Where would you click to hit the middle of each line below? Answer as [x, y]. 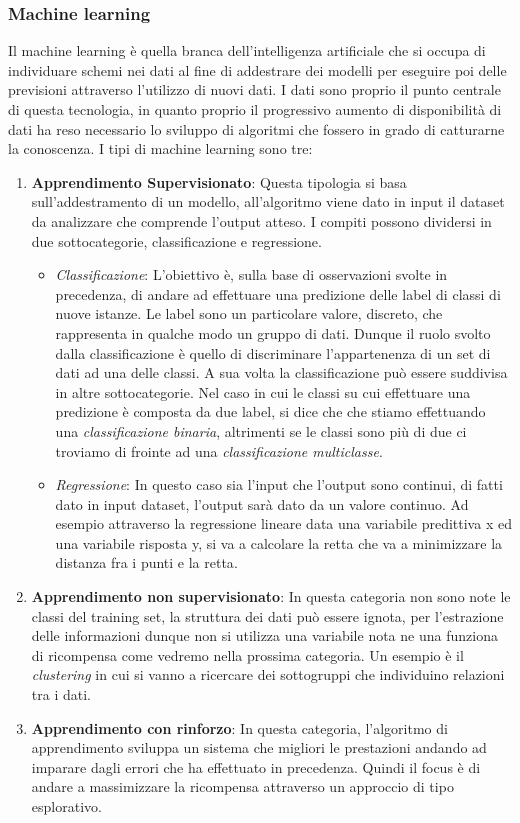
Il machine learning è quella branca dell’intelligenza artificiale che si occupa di [247, 50]
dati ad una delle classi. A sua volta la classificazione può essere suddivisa [281, 372]
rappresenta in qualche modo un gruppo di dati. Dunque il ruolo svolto [273, 332]
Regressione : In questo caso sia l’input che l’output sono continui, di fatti [279, 484]
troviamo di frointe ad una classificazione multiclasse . [219, 450]
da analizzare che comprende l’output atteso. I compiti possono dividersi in [261, 220]
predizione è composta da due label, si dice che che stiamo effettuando [270, 411]
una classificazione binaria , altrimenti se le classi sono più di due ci [261, 430]
